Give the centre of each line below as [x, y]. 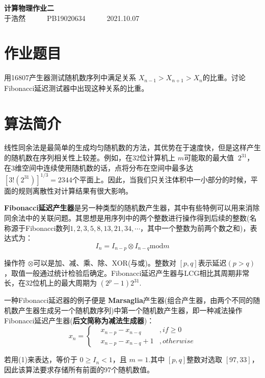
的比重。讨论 [224, 77]
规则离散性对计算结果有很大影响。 [75, 190]
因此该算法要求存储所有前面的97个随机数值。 [79, 369]
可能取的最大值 [209, 158]
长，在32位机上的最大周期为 [50, 283]
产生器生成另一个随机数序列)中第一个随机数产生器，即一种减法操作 [130, 310]
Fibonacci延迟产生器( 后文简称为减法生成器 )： [79, 320]
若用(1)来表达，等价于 [41, 359]
